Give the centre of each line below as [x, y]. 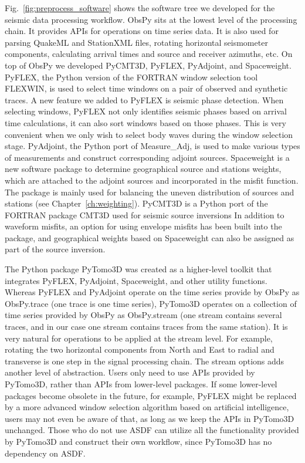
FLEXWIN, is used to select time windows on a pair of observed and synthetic [146, 88]
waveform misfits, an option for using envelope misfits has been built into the [143, 226]
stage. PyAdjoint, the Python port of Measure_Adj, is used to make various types [152, 146]
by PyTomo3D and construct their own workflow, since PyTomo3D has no [138, 441]
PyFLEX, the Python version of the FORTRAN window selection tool [131, 77]
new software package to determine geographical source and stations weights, [143, 169]
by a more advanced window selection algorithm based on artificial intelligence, [147, 407]
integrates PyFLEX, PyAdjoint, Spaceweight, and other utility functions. [136, 280]
